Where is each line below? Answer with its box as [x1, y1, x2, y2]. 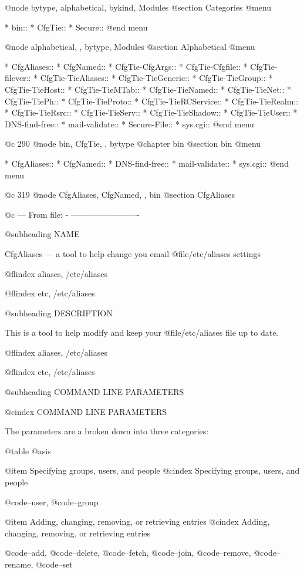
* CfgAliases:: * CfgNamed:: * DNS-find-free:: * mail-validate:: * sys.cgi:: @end [5, 157, 289, 169]
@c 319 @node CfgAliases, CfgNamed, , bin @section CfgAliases [5, 188, 235, 201]
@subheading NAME [5, 228, 80, 240]
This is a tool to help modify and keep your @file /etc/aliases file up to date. [5, 326, 279, 339]
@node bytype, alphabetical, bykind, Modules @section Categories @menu [5, 1, 272, 13]
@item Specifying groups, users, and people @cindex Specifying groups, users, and [5, 464, 300, 477]
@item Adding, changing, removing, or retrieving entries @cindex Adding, [5, 515, 270, 528]
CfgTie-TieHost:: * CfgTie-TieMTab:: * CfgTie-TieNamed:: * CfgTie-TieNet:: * [5, 83, 292, 95]
